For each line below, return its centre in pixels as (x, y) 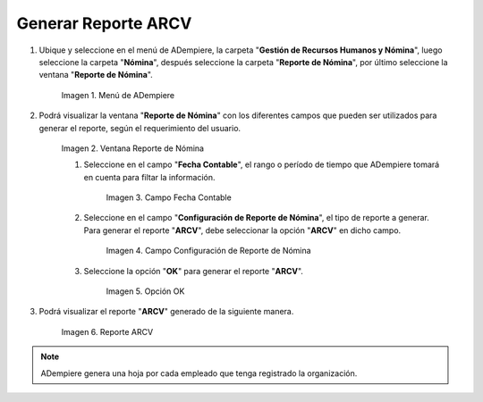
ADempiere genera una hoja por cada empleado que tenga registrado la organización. (199, 373)
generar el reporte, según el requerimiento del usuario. (140, 128)
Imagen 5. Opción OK (145, 291)
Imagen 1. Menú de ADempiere (118, 95)
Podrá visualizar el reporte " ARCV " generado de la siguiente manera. (166, 312)
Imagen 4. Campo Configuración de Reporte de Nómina (209, 251)
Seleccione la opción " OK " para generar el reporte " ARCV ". (194, 271)
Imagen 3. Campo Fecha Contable (169, 197)
